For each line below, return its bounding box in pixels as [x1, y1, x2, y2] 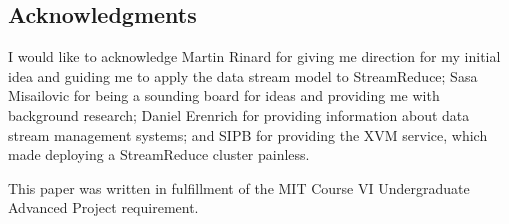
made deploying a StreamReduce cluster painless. [8, 144, 310, 165]
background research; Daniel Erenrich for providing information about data [8, 104, 470, 125]
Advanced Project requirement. [8, 197, 199, 218]
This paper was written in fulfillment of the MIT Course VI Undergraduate [8, 177, 470, 198]
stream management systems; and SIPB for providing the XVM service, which [8, 124, 488, 145]
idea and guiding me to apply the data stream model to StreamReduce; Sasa [8, 65, 478, 86]
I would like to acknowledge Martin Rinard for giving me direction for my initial [8, 46, 501, 67]
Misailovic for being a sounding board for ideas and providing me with [8, 85, 440, 106]
